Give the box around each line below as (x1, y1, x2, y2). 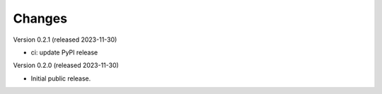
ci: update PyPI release (30, 48, 98, 57)
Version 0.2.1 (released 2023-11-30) (13, 35, 117, 44)
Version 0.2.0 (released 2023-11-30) (13, 61, 120, 70)
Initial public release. (30, 74, 91, 83)
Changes (13, 11, 67, 26)
